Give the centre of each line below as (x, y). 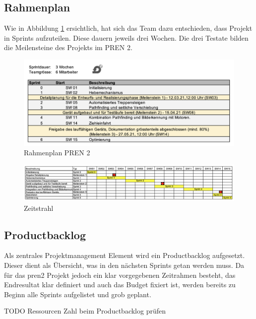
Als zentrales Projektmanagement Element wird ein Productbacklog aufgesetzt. (125, 255)
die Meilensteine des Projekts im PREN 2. (68, 47)
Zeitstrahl (39, 208)
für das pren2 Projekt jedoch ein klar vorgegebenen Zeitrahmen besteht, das (120, 275)
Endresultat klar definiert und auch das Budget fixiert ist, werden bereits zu (120, 285)
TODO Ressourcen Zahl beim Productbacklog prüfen (85, 311)
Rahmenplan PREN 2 (57, 153)
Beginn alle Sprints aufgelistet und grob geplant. (78, 294)
